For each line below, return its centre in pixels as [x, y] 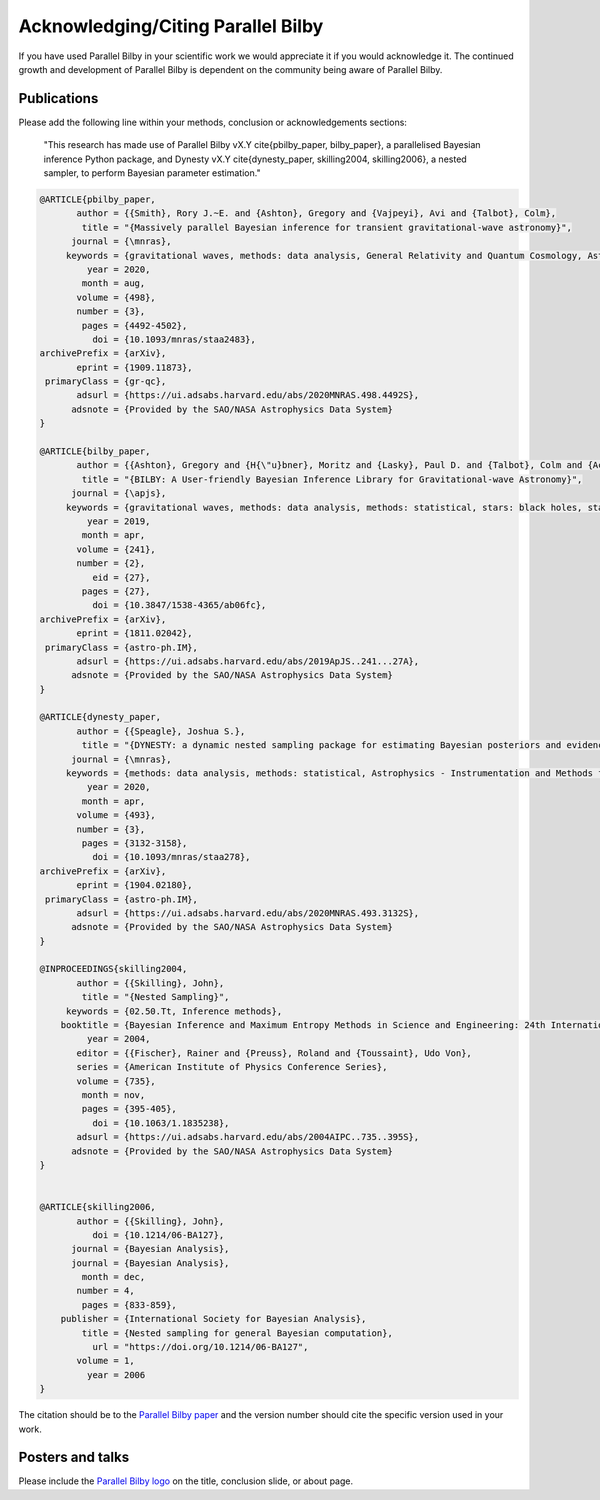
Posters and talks [74, 1457]
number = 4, [105, 1291]
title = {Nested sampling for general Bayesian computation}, [237, 1333]
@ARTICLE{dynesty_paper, [100, 717]
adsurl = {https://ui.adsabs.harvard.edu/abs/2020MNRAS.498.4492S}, [248, 395]
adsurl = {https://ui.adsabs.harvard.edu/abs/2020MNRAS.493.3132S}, [248, 913]
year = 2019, [118, 521]
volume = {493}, [116, 815]
